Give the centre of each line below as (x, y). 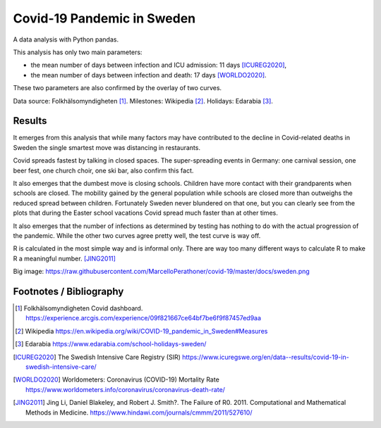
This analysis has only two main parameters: (78, 52)
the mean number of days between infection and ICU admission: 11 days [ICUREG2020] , (159, 65)
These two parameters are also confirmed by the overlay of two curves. (117, 88)
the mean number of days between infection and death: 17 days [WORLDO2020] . (149, 75)
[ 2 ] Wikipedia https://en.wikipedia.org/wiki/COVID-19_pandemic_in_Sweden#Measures (141, 331)
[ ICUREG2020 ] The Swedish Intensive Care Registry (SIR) (97, 357)
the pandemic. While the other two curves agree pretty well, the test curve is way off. (137, 235)
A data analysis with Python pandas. (66, 39)
